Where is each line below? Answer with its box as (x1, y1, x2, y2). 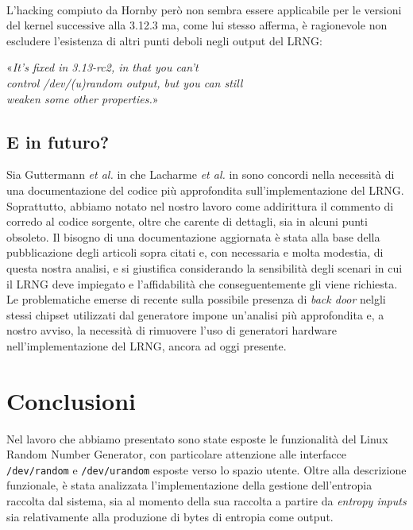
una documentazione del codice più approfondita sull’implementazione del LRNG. (6, 181, 404, 198)
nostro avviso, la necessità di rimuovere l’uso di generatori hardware (6, 322, 337, 339)
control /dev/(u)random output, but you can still (6, 74, 243, 91)
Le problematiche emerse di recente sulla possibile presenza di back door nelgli (6, 291, 386, 308)
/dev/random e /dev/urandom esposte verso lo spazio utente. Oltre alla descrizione (6, 461, 407, 478)
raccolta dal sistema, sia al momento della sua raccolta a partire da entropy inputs (6, 493, 407, 509)
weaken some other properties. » (6, 90, 159, 106)
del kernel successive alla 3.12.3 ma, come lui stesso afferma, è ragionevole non (6, 17, 388, 33)
